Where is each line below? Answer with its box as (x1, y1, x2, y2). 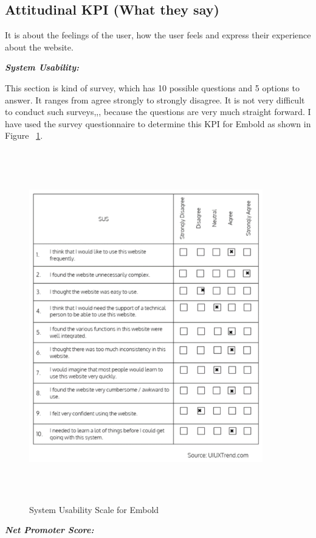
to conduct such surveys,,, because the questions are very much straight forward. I (5, 105, 311, 118)
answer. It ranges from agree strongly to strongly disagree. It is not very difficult (5, 93, 305, 106)
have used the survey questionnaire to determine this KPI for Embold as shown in (5, 117, 311, 130)
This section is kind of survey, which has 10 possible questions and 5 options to (5, 81, 300, 94)
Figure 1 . (5, 129, 43, 142)
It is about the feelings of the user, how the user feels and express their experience (5, 29, 311, 41)
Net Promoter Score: (5, 523, 94, 536)
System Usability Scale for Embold (29, 503, 159, 515)
